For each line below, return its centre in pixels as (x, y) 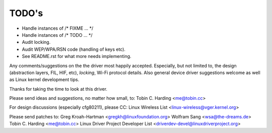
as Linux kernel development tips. (44, 80)
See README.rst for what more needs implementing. (77, 56)
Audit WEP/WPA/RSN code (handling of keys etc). (74, 49)
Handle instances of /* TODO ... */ (57, 35)
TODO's (26, 13)
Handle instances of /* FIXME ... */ (58, 28)
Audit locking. (36, 42)
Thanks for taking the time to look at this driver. (58, 89)
